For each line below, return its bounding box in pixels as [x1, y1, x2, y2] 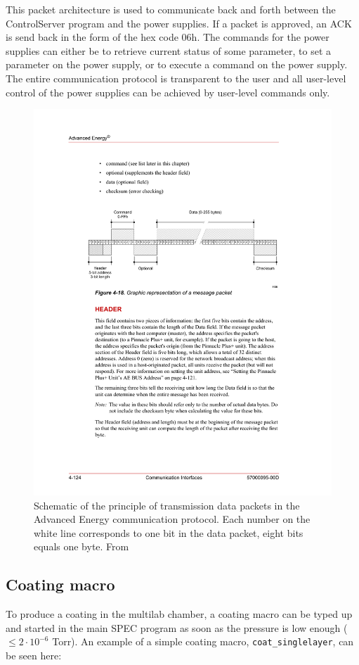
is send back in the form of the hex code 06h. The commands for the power [6, 30, 329, 44]
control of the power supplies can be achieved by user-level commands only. [6, 84, 330, 99]
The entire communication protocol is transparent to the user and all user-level [6, 70, 346, 85]
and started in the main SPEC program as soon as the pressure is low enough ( [6, 620, 348, 635]
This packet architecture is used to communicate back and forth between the [6, 2, 336, 16]
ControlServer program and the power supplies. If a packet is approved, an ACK [6, 15, 352, 30]
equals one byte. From [34, 539, 129, 554]
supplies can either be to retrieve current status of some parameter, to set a [6, 43, 332, 58]
